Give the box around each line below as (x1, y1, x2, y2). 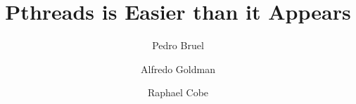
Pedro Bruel (152, 38, 204, 53)
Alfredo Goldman (141, 61, 215, 76)
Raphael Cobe (147, 85, 209, 100)
